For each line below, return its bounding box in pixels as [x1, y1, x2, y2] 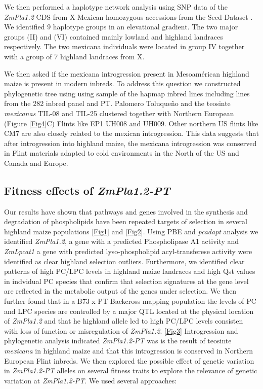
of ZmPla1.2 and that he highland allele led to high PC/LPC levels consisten [4, 315, 243, 326]
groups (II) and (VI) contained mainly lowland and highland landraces [4, 31, 223, 42]
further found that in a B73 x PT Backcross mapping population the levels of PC [4, 296, 256, 306]
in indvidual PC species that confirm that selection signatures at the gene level [4, 275, 249, 286]
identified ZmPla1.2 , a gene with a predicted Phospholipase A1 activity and [4, 236, 239, 246]
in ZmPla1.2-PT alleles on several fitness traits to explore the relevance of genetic [4, 365, 257, 376]
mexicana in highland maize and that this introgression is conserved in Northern [4, 345, 253, 356]
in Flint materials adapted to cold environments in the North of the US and [4, 148, 239, 158]
